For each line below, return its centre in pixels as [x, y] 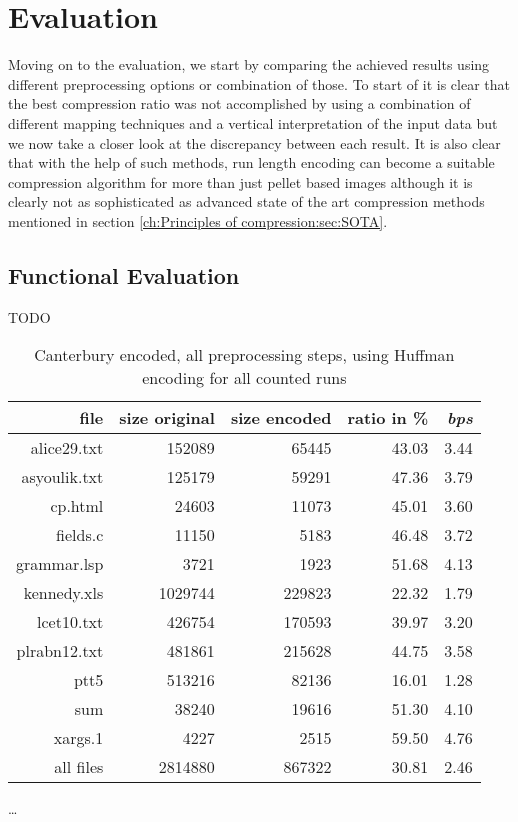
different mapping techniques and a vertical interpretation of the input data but [253, 122]
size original [167, 418]
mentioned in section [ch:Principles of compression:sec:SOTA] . [198, 220]
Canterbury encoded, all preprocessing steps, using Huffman [244, 355]
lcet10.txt [70, 622]
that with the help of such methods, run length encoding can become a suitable [251, 162]
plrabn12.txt [60, 651]
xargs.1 [78, 738]
